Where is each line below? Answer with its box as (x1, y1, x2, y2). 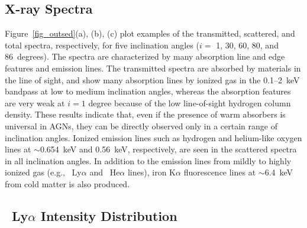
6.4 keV (264, 166, 293, 178)
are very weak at (5, 96, 65, 109)
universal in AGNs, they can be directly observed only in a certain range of (5, 119, 277, 132)
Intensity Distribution (40, 206, 177, 224)
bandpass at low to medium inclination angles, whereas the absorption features (5, 85, 291, 97)
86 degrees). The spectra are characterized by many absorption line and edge (5, 50, 285, 63)
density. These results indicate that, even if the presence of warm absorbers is (5, 108, 286, 120)
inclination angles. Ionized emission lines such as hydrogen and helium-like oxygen (5, 131, 302, 144)
